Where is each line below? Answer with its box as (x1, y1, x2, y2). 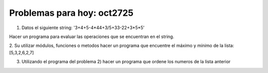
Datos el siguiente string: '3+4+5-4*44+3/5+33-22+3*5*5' (21, 25, 145, 31)
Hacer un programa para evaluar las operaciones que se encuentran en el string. (9, 34, 175, 39)
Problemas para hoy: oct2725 (9, 7, 134, 18)
